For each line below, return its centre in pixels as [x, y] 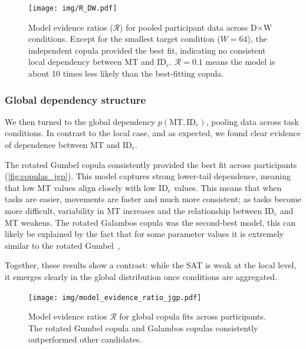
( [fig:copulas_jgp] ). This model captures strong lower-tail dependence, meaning [148, 176]
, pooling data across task [252, 121]
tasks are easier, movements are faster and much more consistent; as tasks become [153, 199]
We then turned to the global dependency [80, 121]
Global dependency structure [75, 99]
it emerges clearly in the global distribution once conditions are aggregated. [141, 276]
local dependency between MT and [91, 62]
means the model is [240, 62]
